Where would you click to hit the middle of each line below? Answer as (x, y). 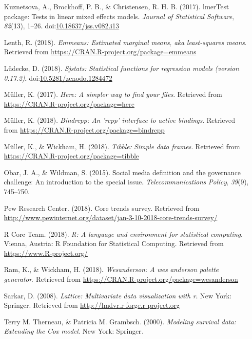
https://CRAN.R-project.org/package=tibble (72, 156)
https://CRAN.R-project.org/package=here (69, 103)
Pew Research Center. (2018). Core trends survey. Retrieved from (102, 208)
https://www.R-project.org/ (46, 253)
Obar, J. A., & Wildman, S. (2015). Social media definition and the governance (122, 172)
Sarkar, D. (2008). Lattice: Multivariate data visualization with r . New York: (118, 295)
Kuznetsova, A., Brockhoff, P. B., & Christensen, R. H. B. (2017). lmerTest (116, 6)
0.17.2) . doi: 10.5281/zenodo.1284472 (58, 78)
